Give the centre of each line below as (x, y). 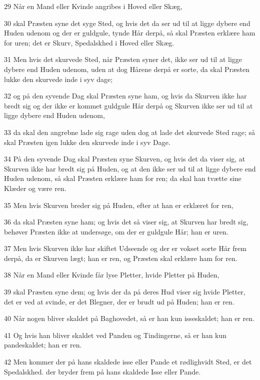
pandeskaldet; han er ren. (43, 345)
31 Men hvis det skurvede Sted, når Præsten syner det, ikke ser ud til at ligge (123, 59)
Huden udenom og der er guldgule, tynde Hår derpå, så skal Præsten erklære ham (130, 33)
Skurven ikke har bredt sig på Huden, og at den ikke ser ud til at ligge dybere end (130, 168)
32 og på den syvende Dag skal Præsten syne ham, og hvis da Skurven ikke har (125, 96)
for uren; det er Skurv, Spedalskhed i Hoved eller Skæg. (89, 42)
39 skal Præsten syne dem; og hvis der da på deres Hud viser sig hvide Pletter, (125, 292)
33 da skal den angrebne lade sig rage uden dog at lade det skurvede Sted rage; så (130, 132)
